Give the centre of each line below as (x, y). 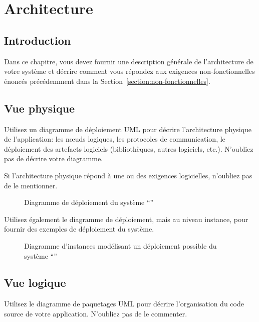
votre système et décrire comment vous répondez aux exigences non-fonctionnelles (129, 71)
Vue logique (35, 283)
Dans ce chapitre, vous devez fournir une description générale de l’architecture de (129, 61)
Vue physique (40, 108)
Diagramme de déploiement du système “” (89, 202)
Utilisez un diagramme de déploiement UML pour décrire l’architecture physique (128, 129)
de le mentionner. (31, 185)
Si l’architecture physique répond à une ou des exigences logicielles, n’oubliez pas (128, 175)
